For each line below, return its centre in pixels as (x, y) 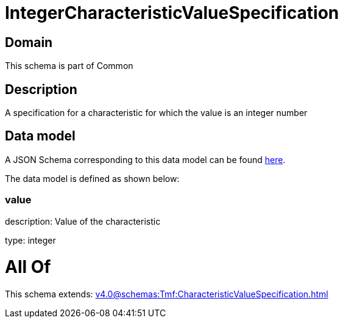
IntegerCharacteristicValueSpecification (172, 13)
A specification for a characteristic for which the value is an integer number (156, 113)
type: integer (30, 240)
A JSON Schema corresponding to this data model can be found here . (145, 159)
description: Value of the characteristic (83, 221)
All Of (28, 267)
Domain (29, 42)
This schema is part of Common (69, 66)
